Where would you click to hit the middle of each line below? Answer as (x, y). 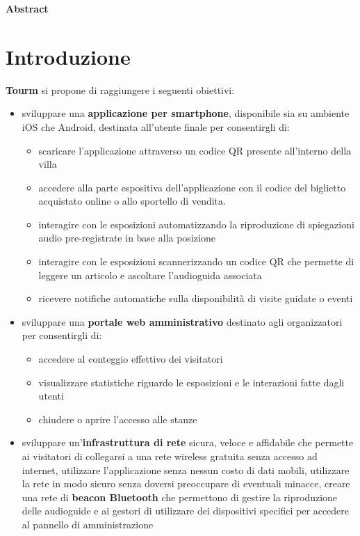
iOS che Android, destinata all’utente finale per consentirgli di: (156, 126)
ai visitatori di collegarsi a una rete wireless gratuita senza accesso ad (170, 456)
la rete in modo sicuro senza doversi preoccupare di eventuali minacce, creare (186, 483)
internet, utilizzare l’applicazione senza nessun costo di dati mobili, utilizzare (186, 470)
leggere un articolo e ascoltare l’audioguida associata (150, 275)
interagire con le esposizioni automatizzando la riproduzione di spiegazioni (196, 224)
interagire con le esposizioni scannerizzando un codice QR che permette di (196, 261)
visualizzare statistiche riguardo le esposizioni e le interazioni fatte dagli (191, 382)
